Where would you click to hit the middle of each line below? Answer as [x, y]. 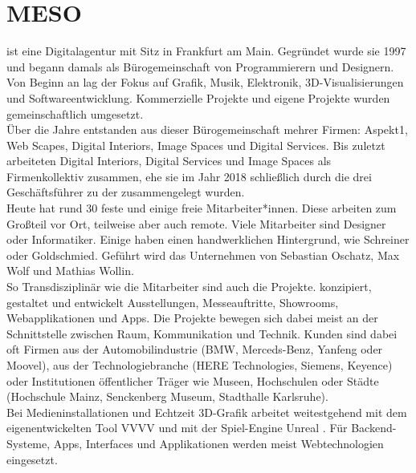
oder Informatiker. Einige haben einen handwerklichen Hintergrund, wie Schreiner [208, 239]
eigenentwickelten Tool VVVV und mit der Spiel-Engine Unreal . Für [177, 428]
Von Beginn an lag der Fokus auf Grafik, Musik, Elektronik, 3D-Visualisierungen [205, 82]
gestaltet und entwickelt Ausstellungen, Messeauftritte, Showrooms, [173, 302]
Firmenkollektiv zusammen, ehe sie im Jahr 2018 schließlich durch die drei [189, 176]
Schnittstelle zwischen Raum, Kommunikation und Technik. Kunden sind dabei [202, 333]
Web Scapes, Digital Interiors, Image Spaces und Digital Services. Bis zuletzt [196, 145]
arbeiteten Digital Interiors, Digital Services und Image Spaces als [169, 161]
